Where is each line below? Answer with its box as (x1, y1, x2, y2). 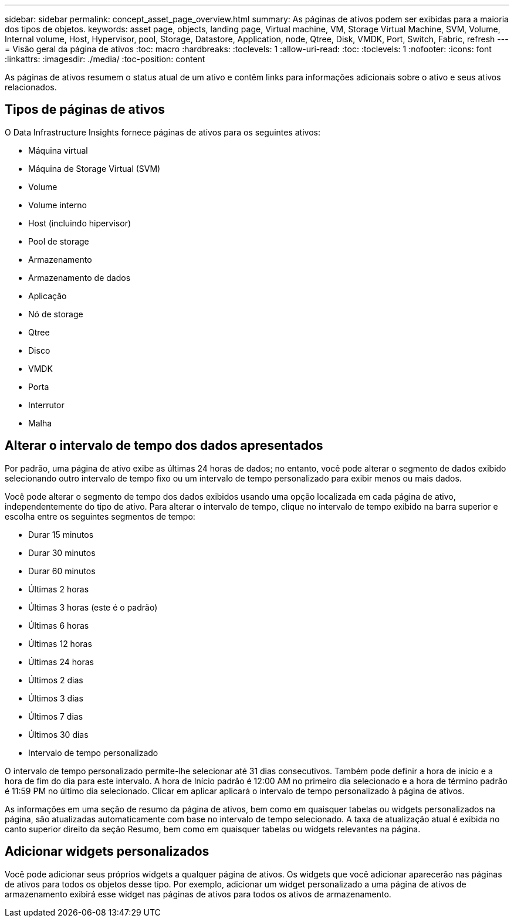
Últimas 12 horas (28, 638, 92, 649)
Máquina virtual (28, 145, 88, 155)
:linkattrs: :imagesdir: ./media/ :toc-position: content (5, 54, 205, 64)
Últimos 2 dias (28, 674, 83, 685)
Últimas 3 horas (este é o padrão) (28, 602, 158, 612)
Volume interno (28, 199, 87, 210)
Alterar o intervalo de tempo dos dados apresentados (5, 438, 323, 453)
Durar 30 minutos (28, 547, 96, 558)
